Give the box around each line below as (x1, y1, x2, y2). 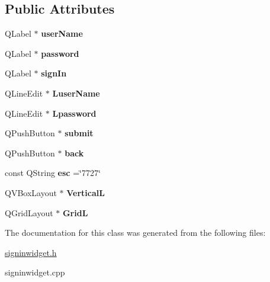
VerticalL (66, 186, 105, 198)
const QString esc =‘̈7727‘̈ (5, 166, 101, 179)
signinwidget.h (5, 246, 57, 258)
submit (65, 127, 94, 139)
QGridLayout (5, 206, 53, 219)
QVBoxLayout (5, 186, 57, 198)
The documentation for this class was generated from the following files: (5, 226, 266, 239)
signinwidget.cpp (5, 266, 65, 278)
